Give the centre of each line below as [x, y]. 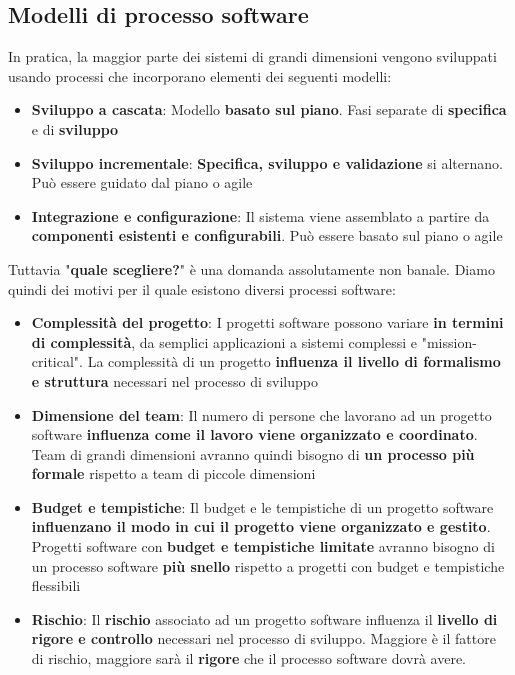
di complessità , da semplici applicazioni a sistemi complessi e [224, 341]
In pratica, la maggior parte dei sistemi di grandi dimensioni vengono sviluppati [252, 56]
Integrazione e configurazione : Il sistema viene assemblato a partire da [260, 215]
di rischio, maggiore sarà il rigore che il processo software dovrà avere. [249, 658]
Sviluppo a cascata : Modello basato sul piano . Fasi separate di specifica [269, 109]
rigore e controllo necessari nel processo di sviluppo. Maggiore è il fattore [263, 638]
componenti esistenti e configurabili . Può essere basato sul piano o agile [267, 235]
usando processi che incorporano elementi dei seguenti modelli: [200, 75]
